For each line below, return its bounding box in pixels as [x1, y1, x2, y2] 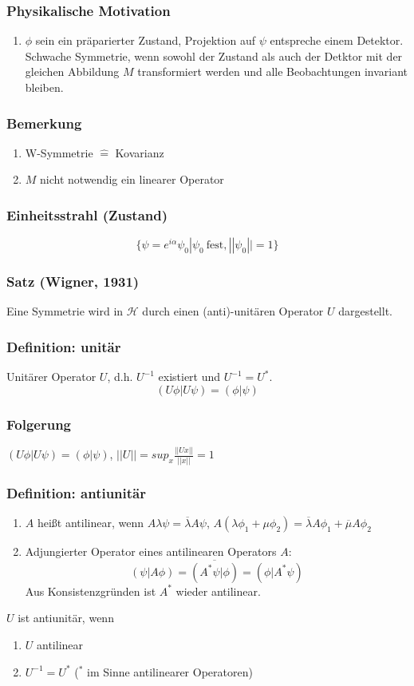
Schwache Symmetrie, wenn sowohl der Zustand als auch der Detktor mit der [25, 47, 403, 64]
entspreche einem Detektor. [270, 32, 404, 49]
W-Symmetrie [25, 144, 93, 161]
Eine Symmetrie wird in [6, 303, 124, 319]
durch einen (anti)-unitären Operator [142, 303, 324, 319]
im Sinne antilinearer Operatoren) [87, 663, 253, 680]
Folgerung [6, 414, 71, 434]
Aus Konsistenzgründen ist [25, 582, 156, 599]
